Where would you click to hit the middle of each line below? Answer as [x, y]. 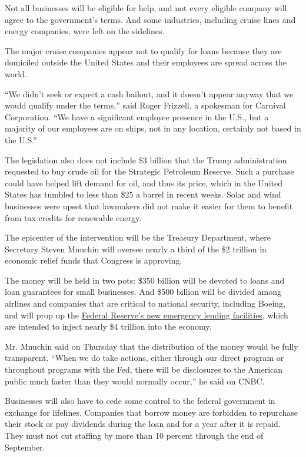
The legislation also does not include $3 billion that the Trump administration [146, 160]
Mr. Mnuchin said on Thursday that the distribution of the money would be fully [152, 346]
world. [16, 73]
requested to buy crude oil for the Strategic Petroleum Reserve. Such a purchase [149, 171]
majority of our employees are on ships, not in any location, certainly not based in [153, 128]
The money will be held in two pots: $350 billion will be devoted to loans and [145, 280]
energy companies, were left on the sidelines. [85, 31]
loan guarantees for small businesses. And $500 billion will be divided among [143, 292]
